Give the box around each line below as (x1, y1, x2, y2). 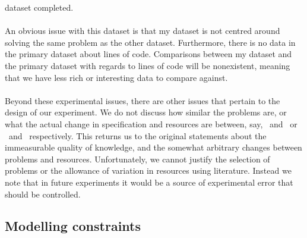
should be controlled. (5, 187, 81, 200)
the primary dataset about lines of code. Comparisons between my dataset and (5, 48, 292, 60)
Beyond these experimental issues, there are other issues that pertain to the (5, 94, 280, 107)
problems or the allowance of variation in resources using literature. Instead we (5, 164, 292, 177)
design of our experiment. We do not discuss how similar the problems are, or (5, 106, 287, 118)
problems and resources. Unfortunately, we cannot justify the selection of (5, 152, 270, 165)
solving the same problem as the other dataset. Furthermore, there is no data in (5, 36, 296, 48)
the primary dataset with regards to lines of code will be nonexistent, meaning (5, 59, 290, 71)
